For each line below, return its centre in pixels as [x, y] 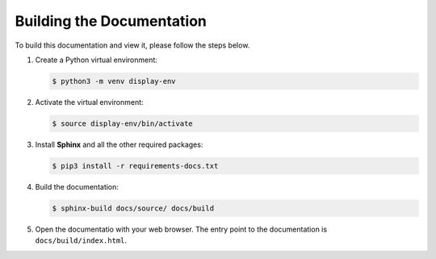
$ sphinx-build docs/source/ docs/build [133, 208]
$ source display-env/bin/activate [122, 123]
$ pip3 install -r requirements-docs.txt [135, 166]
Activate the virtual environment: [90, 102]
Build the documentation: [77, 186]
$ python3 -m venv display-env [114, 81]
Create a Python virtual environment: [96, 60]
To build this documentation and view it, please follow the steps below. [132, 45]
